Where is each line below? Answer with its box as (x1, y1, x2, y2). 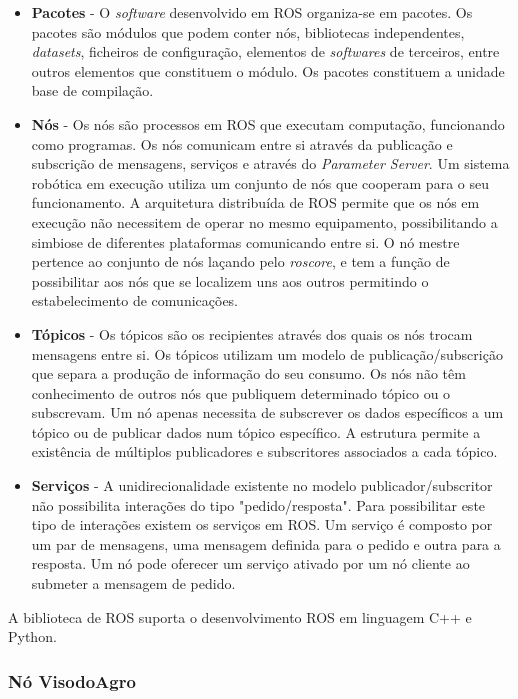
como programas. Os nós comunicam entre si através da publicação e (31, 133, 453, 154)
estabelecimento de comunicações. (31, 290, 239, 311)
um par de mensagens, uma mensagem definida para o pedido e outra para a (31, 533, 501, 554)
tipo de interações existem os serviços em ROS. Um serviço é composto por (31, 514, 493, 535)
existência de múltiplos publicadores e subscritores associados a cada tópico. (31, 441, 498, 462)
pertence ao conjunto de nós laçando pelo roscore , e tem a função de (31, 251, 450, 272)
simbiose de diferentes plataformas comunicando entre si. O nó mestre (31, 231, 460, 252)
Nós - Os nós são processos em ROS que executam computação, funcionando (31, 113, 505, 134)
